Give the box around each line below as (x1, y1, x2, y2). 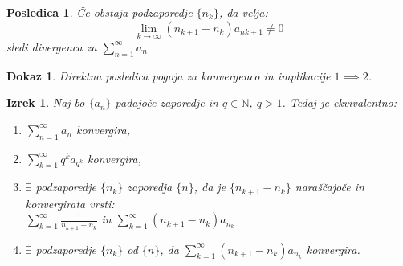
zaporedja (127, 178, 173, 195)
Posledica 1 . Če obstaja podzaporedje (6, 4, 193, 20)
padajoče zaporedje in (115, 94, 218, 111)
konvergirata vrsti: (25, 194, 115, 211)
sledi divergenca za (6, 38, 97, 55)
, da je (193, 178, 226, 195)
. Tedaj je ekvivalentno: (282, 94, 397, 111)
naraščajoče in (295, 178, 364, 195)
